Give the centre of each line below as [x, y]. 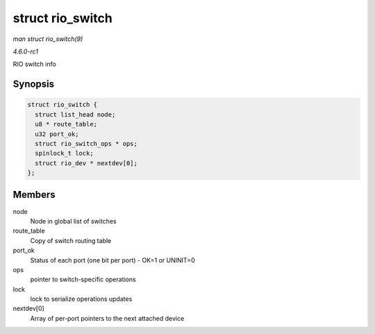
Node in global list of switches [74, 221]
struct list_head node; [75, 114]
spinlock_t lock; [64, 153]
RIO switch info [35, 64]
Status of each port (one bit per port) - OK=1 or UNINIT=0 [112, 260]
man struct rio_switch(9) [48, 39]
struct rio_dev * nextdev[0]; [86, 163]
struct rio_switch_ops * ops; [86, 143]
